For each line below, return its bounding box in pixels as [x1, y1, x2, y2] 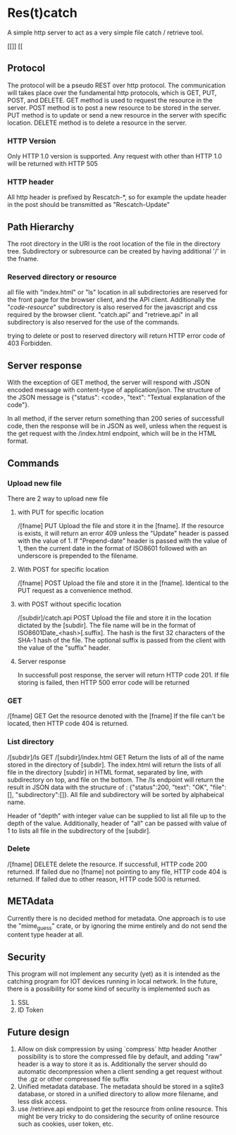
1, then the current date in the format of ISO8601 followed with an [17, 544, 207, 552]
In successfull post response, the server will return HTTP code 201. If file [17, 670, 230, 679]
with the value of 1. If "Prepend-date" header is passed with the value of [17, 537, 228, 545]
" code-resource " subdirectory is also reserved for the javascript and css [7, 303, 218, 311]
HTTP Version [7, 136, 56, 146]
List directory [7, 737, 54, 747]
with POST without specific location [17, 600, 122, 608]
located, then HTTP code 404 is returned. [7, 720, 129, 728]
